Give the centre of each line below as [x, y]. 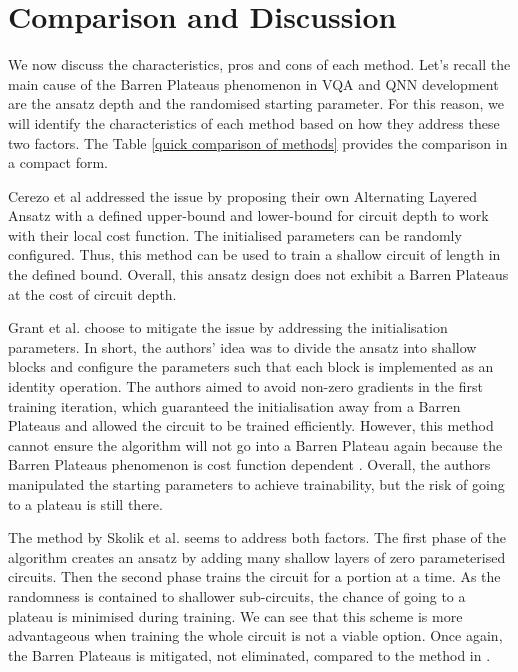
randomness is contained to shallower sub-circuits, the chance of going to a [237, 595]
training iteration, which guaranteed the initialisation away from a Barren [234, 405]
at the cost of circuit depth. [92, 293]
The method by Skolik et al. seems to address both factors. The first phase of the [257, 537]
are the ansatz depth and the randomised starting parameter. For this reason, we [256, 103]
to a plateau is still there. [85, 503]
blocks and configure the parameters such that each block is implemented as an [251, 366]
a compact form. [58, 162]
